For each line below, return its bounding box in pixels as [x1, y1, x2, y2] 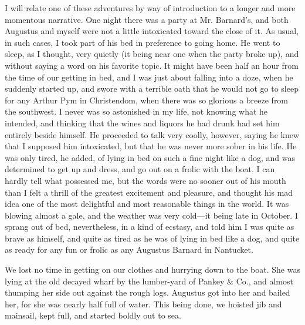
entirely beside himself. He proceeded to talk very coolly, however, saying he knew [5, 128, 300, 140]
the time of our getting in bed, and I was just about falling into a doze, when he [5, 71, 293, 83]
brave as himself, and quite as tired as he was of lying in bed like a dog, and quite [5, 232, 300, 244]
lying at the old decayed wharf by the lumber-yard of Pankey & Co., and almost [5, 274, 293, 287]
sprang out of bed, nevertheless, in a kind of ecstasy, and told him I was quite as [5, 220, 294, 233]
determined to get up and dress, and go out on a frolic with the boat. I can [5, 163, 275, 175]
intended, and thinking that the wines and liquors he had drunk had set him [5, 116, 280, 129]
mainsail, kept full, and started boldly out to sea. [5, 309, 181, 321]
